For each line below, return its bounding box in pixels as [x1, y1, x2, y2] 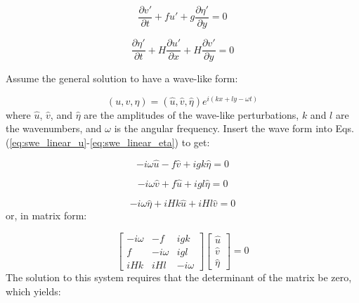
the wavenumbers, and [6, 121, 102, 136]
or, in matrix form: [6, 208, 87, 223]
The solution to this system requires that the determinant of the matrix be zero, [6, 269, 352, 284]
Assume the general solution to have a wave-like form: [6, 71, 238, 86]
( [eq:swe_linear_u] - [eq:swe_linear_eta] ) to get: [6, 134, 210, 149]
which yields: [6, 283, 61, 298]
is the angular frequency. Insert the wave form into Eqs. [114, 121, 354, 136]
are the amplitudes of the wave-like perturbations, [84, 107, 299, 122]
